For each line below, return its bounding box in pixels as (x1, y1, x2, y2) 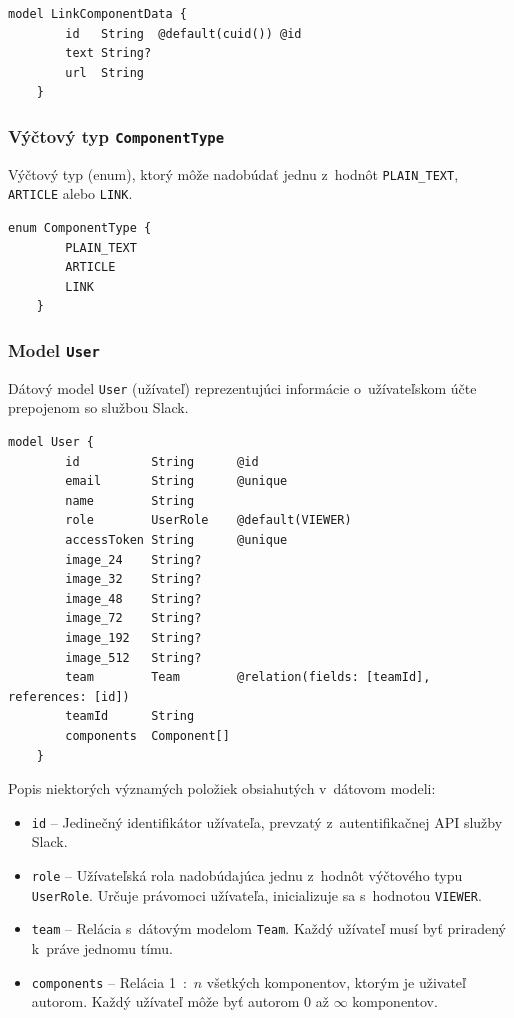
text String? (65, 46, 152, 61)
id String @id (65, 454, 259, 469)
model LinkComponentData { (8, 7, 187, 21)
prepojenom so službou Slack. (8, 397, 189, 418)
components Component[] (65, 728, 230, 743)
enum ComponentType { (8, 221, 152, 236)
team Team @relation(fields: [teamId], (65, 670, 431, 685)
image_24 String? (65, 552, 202, 567)
